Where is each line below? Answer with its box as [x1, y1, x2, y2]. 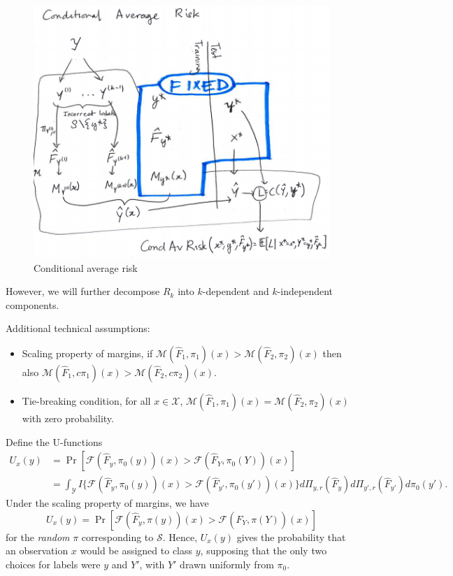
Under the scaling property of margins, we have [6, 496, 209, 510]
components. [6, 297, 59, 312]
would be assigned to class [80, 543, 193, 558]
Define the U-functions [6, 434, 103, 449]
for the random [6, 529, 70, 544]
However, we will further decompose [6, 284, 160, 298]
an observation [6, 543, 69, 558]
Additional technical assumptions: [6, 321, 150, 336]
